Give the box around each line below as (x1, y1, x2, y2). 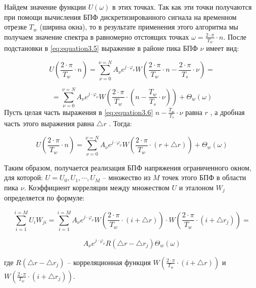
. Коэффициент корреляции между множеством (24, 182, 170, 192)
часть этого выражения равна (4, 118, 94, 129)
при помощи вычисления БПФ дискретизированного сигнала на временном (4, 11, 237, 22)
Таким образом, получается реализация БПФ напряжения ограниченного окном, (4, 162, 251, 172)
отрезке (4, 21, 27, 32)
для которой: (4, 172, 43, 183)
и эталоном (179, 182, 214, 192)
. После (223, 31, 247, 42)
